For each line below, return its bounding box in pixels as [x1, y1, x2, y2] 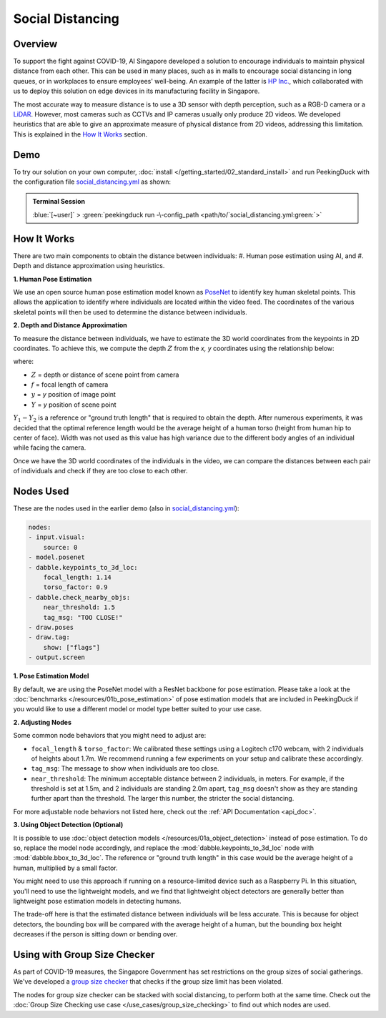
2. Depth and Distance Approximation [13, 321, 128, 330]
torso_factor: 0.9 [43, 583, 108, 591]
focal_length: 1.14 [43, 573, 112, 582]
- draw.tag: [28, 633, 71, 641]
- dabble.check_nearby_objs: [28, 593, 131, 601]
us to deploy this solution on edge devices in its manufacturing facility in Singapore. [13, 87, 260, 96]
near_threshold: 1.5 [43, 603, 116, 611]
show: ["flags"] [43, 643, 100, 651]
